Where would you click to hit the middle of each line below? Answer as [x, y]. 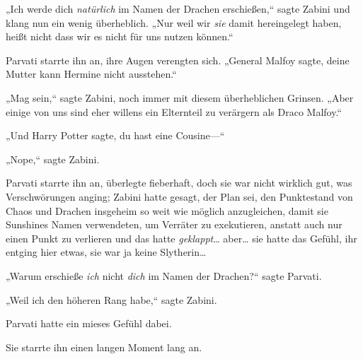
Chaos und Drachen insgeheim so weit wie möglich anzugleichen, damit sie [167, 210]
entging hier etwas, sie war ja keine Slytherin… [106, 252]
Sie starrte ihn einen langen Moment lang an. [104, 347]
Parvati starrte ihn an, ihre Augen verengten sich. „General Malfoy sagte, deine [178, 60]
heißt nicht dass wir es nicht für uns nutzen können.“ [120, 36]
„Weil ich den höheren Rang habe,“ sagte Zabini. [111, 299]
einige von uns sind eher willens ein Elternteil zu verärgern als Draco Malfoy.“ [174, 111]
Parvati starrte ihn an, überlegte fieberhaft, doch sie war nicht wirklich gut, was [179, 183]
